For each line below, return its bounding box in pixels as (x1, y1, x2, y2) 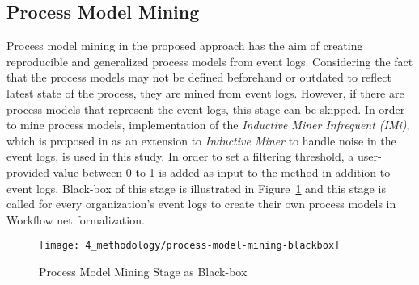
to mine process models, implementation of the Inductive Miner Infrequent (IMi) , (6, 116, 410, 133)
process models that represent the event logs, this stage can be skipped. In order (6, 100, 405, 117)
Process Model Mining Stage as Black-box (39, 262, 248, 279)
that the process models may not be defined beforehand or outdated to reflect (6, 69, 391, 86)
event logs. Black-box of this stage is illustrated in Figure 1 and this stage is (6, 179, 386, 196)
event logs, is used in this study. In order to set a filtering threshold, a (6, 148, 354, 165)
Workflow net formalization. (6, 211, 145, 228)
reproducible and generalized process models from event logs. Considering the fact (6, 52, 413, 69)
